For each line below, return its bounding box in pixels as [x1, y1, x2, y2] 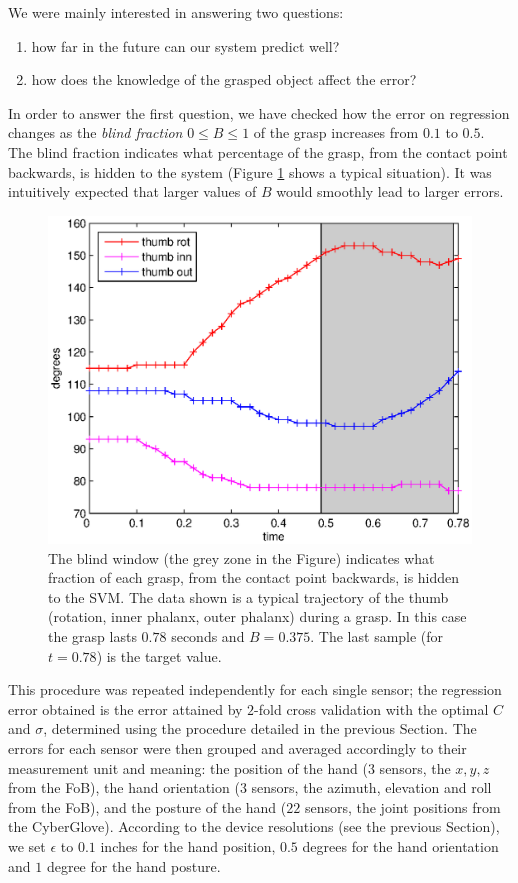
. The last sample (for [310, 626, 444, 647]
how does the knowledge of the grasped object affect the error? [31, 69, 417, 90]
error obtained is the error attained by [8, 698, 243, 719]
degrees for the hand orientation [302, 836, 499, 856]
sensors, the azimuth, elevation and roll [251, 777, 492, 798]
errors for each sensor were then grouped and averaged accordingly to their [8, 738, 467, 759]
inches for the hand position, [100, 836, 276, 856]
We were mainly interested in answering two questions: [8, 2, 344, 22]
